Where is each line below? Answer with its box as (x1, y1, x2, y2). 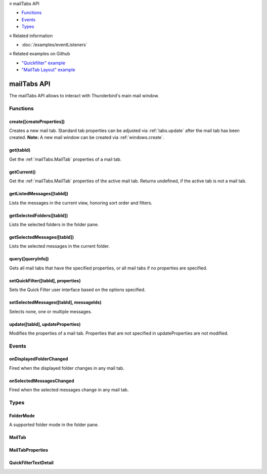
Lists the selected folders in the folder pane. (9, 221, 99, 227)
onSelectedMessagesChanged (9, 378, 74, 384)
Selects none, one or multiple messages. (9, 308, 92, 314)
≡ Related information (9, 33, 53, 39)
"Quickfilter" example (21, 60, 65, 66)
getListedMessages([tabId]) (9, 191, 69, 197)
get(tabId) (9, 147, 31, 153)
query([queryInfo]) (9, 256, 49, 262)
